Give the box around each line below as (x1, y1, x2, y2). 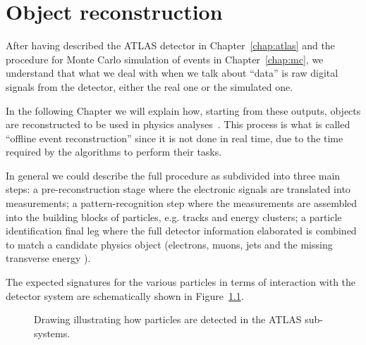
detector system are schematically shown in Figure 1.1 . (6, 288, 244, 303)
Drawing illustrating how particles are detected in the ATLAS (34, 312, 302, 327)
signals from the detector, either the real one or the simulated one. (6, 79, 293, 94)
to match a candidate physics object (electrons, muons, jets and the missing (6, 237, 333, 251)
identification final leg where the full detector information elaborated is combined (6, 223, 357, 238)
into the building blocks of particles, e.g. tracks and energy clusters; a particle (6, 209, 342, 224)
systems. (34, 325, 71, 340)
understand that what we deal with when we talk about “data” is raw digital (6, 65, 338, 80)
